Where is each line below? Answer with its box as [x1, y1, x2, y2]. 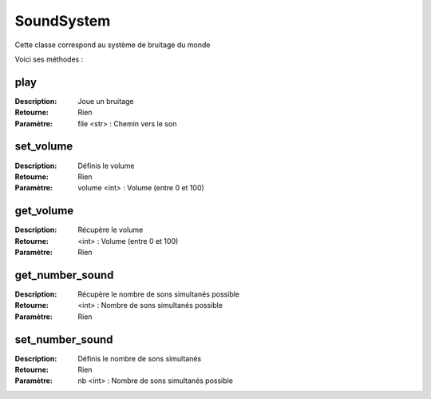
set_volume [14, 140, 73, 154]
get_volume [14, 204, 74, 217]
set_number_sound [14, 333, 113, 346]
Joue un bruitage [77, 96, 135, 106]
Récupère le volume [77, 225, 144, 235]
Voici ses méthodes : [14, 54, 84, 64]
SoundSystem [14, 12, 111, 30]
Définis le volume [77, 161, 135, 170]
